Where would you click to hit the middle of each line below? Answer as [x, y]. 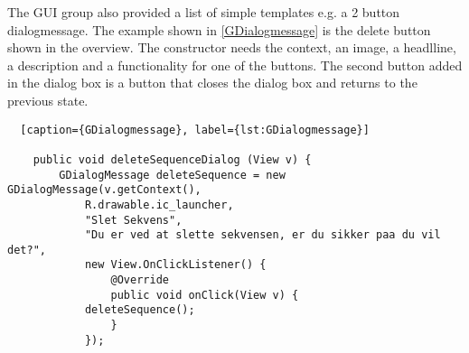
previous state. [48, 100]
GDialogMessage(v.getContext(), [104, 190]
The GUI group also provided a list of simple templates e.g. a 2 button [204, 12]
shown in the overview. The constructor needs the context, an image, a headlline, [232, 47]
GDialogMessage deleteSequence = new [172, 175]
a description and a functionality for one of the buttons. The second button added [235, 65]
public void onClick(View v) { [205, 295]
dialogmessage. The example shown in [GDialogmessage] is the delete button [219, 29]
